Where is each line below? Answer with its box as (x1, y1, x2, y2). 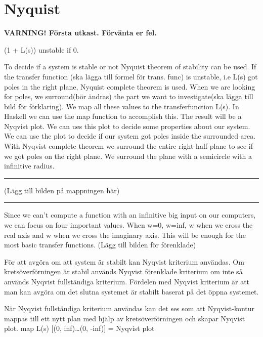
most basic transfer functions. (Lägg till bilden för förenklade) (4, 239, 196, 250)
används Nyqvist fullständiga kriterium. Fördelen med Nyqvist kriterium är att (4, 276, 250, 286)
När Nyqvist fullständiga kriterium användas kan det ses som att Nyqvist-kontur (4, 303, 254, 314)
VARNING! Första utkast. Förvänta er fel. (4, 27, 157, 38)
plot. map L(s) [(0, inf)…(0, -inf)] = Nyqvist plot (4, 323, 155, 333)
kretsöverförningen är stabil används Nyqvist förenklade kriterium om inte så (4, 266, 243, 277)
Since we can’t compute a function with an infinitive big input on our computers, (4, 209, 256, 220)
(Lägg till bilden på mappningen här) (4, 185, 120, 195)
